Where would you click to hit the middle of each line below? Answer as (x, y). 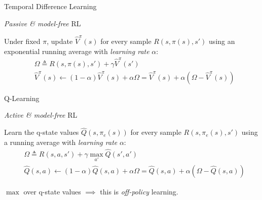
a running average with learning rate (61, 142)
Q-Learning (22, 98)
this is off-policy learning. (139, 191)
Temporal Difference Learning (50, 6)
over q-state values (52, 191)
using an (222, 41)
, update (60, 41)
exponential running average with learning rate (77, 51)
